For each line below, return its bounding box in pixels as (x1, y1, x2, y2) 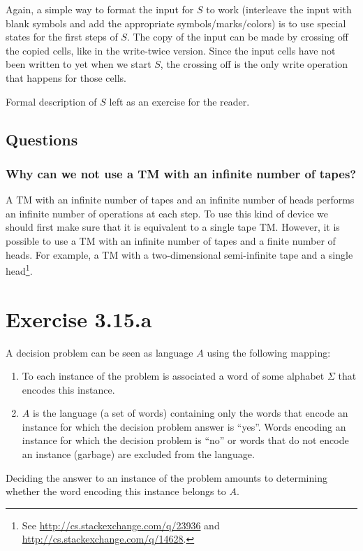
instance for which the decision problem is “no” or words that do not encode (22, 433, 349, 448)
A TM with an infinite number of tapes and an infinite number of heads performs (6, 192, 355, 207)
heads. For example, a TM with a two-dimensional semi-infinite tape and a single (6, 247, 353, 262)
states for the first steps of (6, 29, 118, 44)
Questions (6, 128, 78, 150)
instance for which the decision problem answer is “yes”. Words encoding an (22, 419, 346, 434)
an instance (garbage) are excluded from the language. (22, 447, 255, 461)
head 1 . (6, 262, 33, 278)
